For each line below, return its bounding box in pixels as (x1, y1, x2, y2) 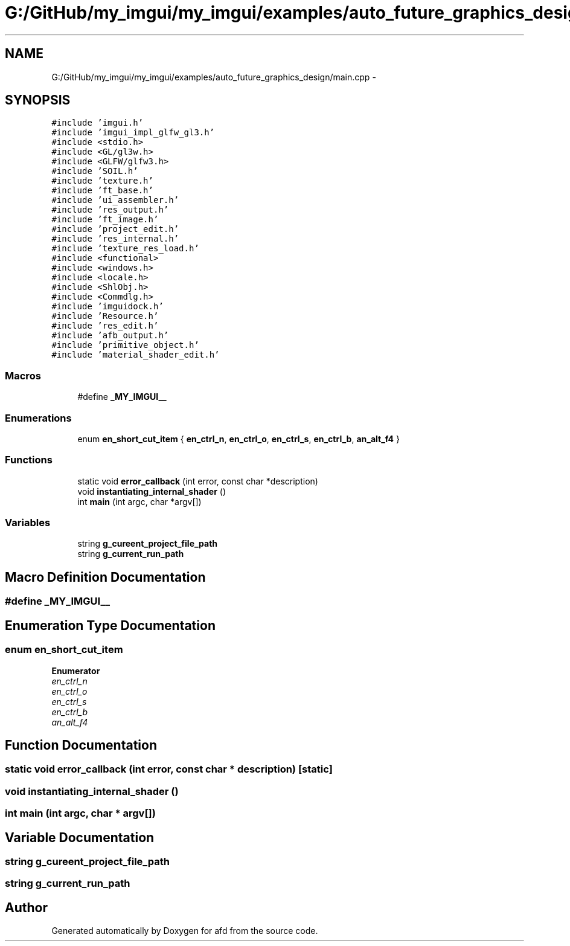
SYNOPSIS (5, 92, 71, 108)
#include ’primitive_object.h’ (51, 340, 199, 350)
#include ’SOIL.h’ (51, 166, 138, 176)
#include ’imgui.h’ (51, 118, 144, 128)
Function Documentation (5, 737, 157, 753)
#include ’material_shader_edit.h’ (51, 350, 220, 360)
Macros (5, 369, 41, 382)
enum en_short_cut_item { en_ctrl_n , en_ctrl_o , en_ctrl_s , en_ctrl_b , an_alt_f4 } (77, 433, 400, 444)
